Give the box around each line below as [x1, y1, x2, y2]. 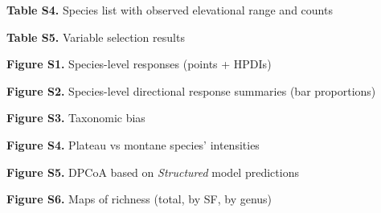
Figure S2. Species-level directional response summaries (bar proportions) [6, 82, 376, 99]
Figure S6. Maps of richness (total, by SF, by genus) [6, 190, 272, 207]
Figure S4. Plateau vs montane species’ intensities [6, 136, 260, 153]
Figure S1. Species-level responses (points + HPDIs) [6, 55, 272, 72]
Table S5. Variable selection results [6, 28, 185, 45]
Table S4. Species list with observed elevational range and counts [6, 2, 333, 18]
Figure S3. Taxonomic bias [6, 109, 145, 126]
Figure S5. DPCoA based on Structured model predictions [6, 163, 299, 180]
